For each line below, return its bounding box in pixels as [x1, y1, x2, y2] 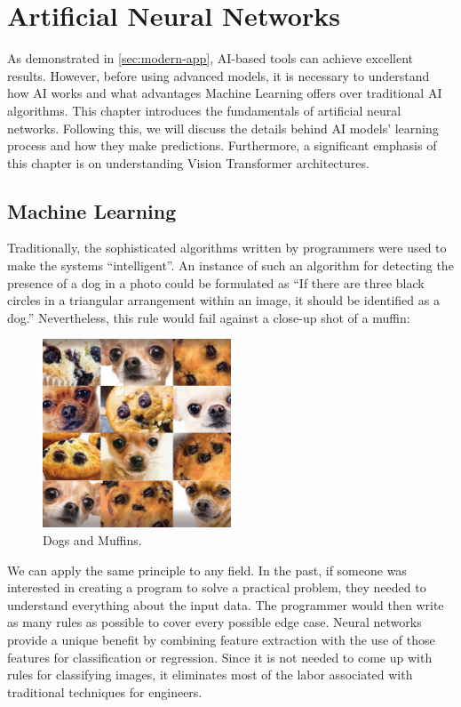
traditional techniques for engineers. [7, 682, 203, 701]
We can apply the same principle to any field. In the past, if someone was [7, 560, 407, 579]
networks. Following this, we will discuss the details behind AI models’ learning [7, 118, 439, 137]
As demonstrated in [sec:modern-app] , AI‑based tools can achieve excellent [7, 49, 413, 68]
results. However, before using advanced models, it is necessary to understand [7, 66, 430, 84]
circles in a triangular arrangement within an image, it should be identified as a [7, 291, 440, 309]
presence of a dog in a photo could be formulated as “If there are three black [7, 273, 425, 292]
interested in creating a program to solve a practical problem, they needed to [7, 578, 426, 597]
